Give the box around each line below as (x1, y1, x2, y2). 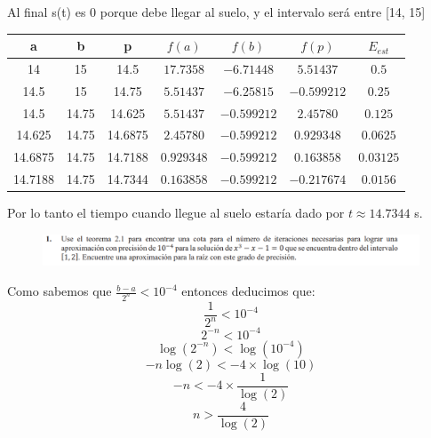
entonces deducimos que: (181, 282, 315, 300)
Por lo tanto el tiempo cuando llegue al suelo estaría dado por (7, 203, 345, 222)
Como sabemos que (7, 282, 112, 300)
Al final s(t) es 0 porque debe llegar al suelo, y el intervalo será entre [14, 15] (7, 3, 426, 20)
